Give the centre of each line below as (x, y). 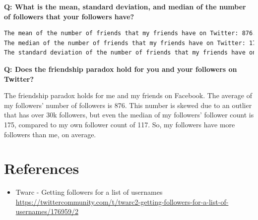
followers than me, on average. (50, 134)
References (42, 168)
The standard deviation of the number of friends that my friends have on (130, 53)
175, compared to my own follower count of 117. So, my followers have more (120, 124)
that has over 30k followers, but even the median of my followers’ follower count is (129, 115)
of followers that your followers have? (69, 16)
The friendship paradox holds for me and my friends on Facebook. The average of (128, 95)
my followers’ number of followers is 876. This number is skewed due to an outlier (128, 105)
